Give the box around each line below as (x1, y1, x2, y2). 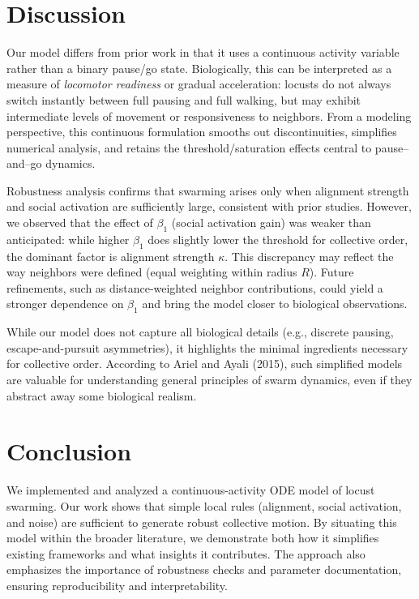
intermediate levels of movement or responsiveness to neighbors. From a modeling (6, 107, 412, 124)
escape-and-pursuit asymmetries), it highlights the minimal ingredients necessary (6, 339, 408, 356)
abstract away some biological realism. (6, 387, 197, 404)
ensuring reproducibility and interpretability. (6, 576, 228, 593)
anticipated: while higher (6, 230, 130, 247)
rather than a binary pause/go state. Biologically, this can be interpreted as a (6, 59, 392, 76)
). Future (309, 263, 354, 280)
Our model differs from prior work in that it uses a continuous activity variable (6, 44, 400, 61)
